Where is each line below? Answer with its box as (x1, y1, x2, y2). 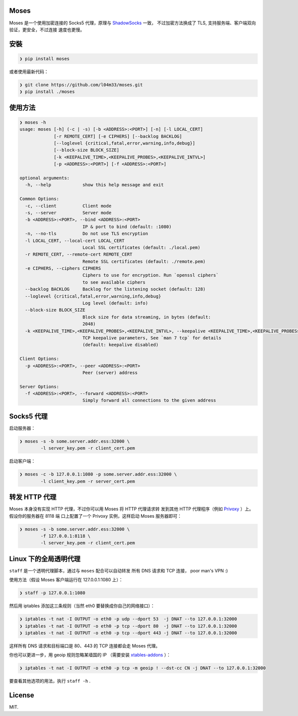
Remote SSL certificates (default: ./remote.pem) (82, 258, 206, 264)
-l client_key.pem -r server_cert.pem (40, 478, 135, 484)
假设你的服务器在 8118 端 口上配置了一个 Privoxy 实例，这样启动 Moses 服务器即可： (9, 513, 182, 519)
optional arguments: (19, 175, 70, 181)
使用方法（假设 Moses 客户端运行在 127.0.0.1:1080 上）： (9, 577, 124, 583)
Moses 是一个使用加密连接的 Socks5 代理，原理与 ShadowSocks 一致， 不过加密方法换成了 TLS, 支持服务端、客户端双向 (9, 20, 256, 26)
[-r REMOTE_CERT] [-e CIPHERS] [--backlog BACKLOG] (54, 133, 182, 139)
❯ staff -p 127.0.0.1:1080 (19, 590, 85, 596)
